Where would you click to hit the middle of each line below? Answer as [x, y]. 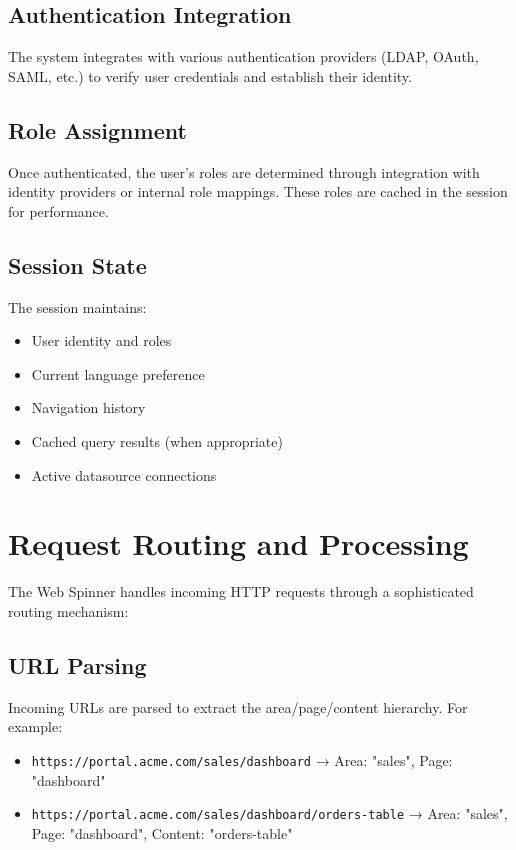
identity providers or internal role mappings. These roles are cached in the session [258, 191]
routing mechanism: [68, 610]
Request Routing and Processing [238, 543]
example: [35, 726]
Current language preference [118, 373]
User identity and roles [101, 340]
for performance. [58, 210]
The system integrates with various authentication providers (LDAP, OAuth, [243, 56]
